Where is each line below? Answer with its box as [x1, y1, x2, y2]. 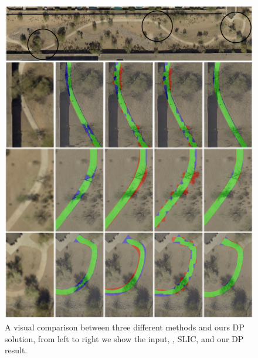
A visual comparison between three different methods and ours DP [5, 320, 245, 333]
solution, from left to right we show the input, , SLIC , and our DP [5, 332, 244, 345]
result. [5, 344, 28, 356]
